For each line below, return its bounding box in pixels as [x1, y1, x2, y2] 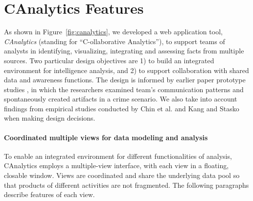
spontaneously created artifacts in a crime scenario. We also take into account [4, 94, 237, 104]
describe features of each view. [4, 189, 95, 200]
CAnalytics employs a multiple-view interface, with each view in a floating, [4, 160, 229, 171]
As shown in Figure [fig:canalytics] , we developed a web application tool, [4, 26, 223, 37]
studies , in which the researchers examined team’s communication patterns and [4, 84, 244, 94]
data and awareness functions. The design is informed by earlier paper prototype [4, 75, 246, 85]
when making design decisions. [4, 113, 95, 123]
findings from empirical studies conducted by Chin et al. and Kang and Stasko [4, 103, 239, 113]
